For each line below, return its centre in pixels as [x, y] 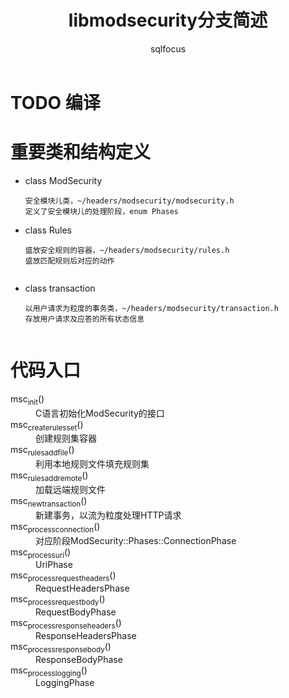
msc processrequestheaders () [63, 576]
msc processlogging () [49, 671]
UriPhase [54, 565]
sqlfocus [168, 48]
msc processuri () [41, 553]
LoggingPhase [65, 683]
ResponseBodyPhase [79, 659]
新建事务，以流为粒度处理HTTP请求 [108, 515]
